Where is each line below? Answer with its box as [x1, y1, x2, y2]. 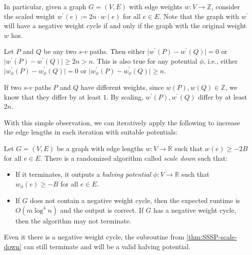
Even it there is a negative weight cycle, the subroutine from [4, 232, 184, 242]
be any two [43, 46, 76, 56]
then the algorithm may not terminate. [15, 215, 131, 225]
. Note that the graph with [159, 11, 239, 21]
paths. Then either [90, 46, 145, 56]
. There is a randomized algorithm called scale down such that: [40, 153, 228, 163]
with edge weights [129, 1, 182, 11]
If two [4, 82, 21, 92]
